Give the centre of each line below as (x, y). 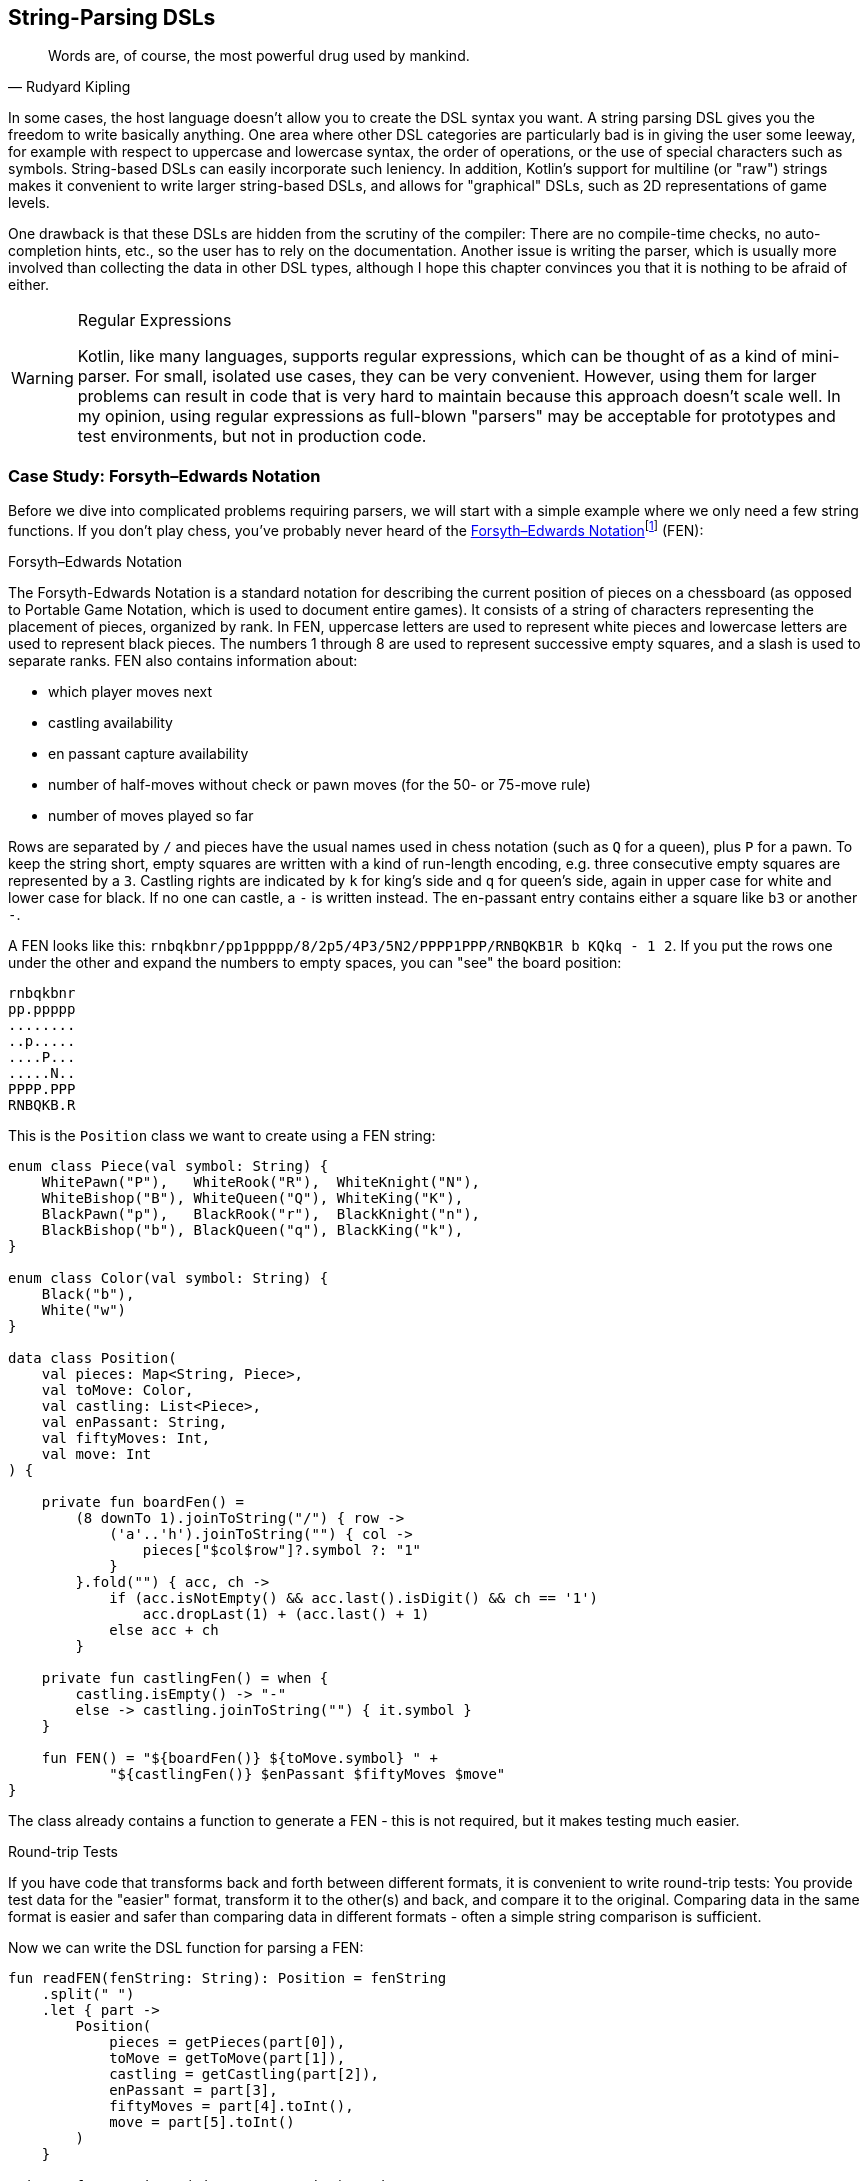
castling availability (110, 722)
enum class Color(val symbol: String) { (168, 1277)
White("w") (84, 1309)
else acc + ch (164, 1629)
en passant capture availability (148, 753)
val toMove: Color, (117, 1389)
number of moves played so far (151, 815)
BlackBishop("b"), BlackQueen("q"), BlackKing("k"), (252, 1229)
